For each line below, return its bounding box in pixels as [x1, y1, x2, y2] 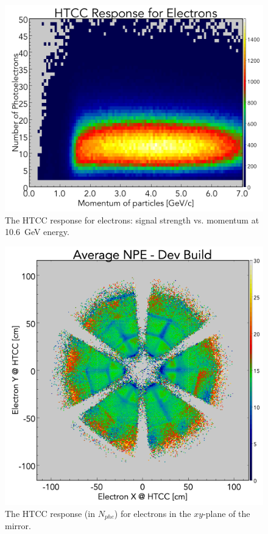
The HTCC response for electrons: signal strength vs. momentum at [5, 213, 259, 226]
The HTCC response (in [5, 507, 95, 519]
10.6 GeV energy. [5, 225, 69, 238]
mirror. [5, 519, 31, 532]
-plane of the [203, 507, 250, 519]
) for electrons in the [114, 507, 191, 519]
